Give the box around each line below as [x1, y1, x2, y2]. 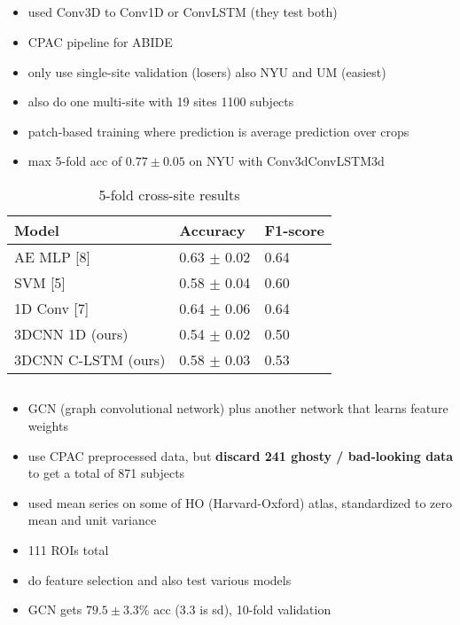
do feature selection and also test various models [27, 570, 292, 589]
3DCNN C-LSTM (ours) [14, 348, 166, 370]
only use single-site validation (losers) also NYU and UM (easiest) [27, 62, 386, 81]
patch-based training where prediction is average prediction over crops [27, 121, 409, 140]
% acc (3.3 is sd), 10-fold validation [138, 600, 331, 619]
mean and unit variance [27, 511, 157, 529]
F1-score [264, 219, 324, 240]
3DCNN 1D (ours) [14, 323, 129, 344]
